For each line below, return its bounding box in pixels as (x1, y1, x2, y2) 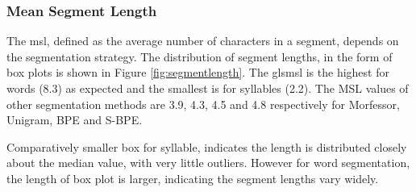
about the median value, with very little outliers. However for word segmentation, (6, 154, 410, 171)
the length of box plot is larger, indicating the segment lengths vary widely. (6, 169, 379, 186)
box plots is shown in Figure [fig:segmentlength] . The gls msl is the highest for (6, 64, 389, 81)
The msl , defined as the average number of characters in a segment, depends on (6, 32, 399, 49)
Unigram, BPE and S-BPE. (6, 111, 143, 128)
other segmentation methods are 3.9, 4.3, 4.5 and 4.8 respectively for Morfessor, (6, 95, 400, 112)
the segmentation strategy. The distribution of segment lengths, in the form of (6, 48, 393, 65)
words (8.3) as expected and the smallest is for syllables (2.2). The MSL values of (6, 80, 409, 96)
